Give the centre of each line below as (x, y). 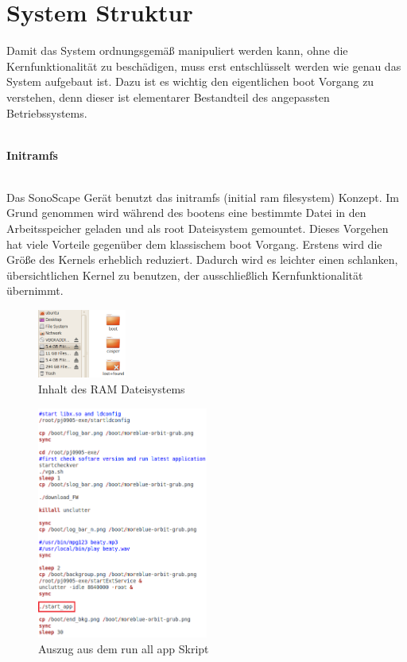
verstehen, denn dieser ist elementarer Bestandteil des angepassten (168, 97)
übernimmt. (35, 290)
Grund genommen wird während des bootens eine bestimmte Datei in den (186, 213)
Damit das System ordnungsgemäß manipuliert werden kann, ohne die (177, 50)
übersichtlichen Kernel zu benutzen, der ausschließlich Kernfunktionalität (185, 275)
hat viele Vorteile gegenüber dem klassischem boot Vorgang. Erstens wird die (194, 244)
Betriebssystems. (47, 112)
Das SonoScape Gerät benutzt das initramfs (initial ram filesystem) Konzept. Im (203, 197)
